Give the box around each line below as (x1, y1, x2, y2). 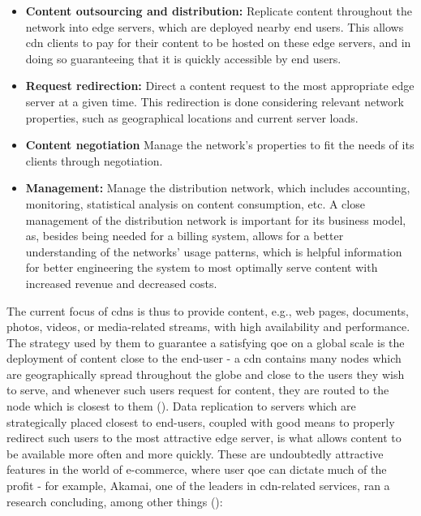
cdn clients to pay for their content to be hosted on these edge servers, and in (25, 34, 411, 51)
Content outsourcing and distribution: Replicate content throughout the (25, 2, 412, 19)
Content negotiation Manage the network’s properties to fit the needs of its (25, 136, 415, 153)
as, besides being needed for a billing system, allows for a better (25, 227, 344, 244)
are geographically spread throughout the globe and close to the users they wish (6, 365, 405, 382)
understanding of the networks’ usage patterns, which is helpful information (25, 243, 402, 260)
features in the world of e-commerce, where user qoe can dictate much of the (6, 461, 387, 478)
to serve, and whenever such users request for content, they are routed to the (6, 381, 389, 398)
